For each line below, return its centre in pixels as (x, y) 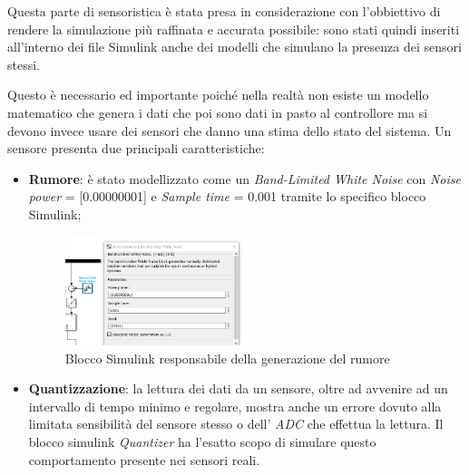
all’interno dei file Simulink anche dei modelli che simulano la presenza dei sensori (234, 47)
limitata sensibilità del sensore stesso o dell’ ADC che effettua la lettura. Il (236, 424)
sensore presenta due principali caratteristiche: (136, 148)
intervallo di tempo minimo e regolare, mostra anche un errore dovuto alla (235, 406)
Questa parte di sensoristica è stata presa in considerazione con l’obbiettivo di (224, 11)
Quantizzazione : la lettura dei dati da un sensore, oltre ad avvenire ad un (238, 388)
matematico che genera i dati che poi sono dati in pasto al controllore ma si (218, 112)
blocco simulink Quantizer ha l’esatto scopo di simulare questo (202, 441)
